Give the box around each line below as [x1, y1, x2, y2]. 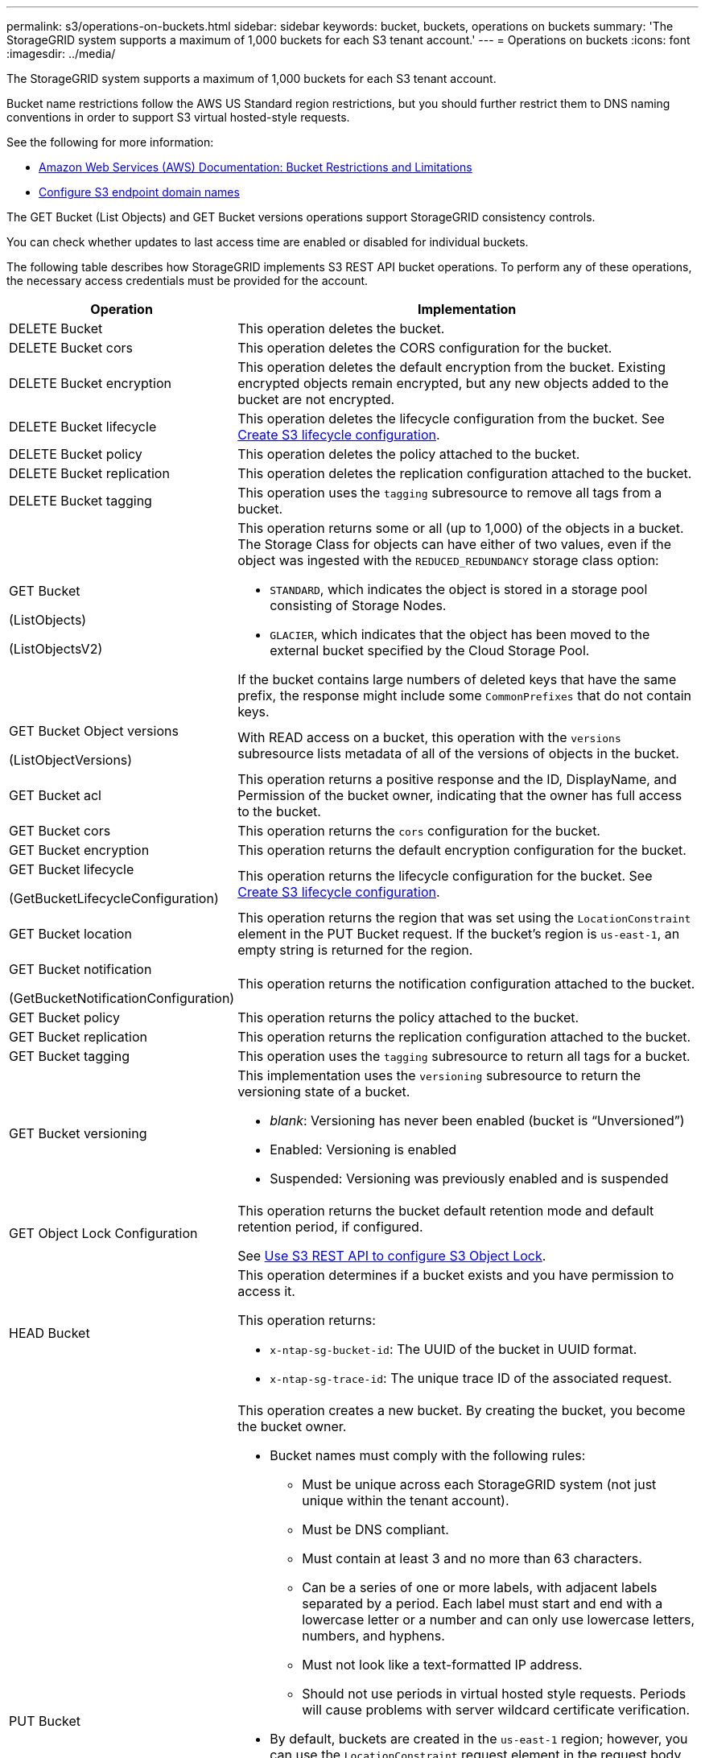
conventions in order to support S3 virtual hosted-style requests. [6, 110, 350, 124]
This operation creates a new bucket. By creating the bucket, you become [237, 1402, 686, 1418]
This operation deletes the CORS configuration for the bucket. [237, 340, 612, 356]
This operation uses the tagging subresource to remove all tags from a [237, 485, 662, 501]
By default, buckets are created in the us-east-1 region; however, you [270, 1731, 688, 1747]
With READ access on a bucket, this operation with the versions [237, 729, 621, 745]
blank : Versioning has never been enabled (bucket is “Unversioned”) [270, 1112, 685, 1129]
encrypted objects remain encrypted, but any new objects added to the [237, 375, 669, 391]
